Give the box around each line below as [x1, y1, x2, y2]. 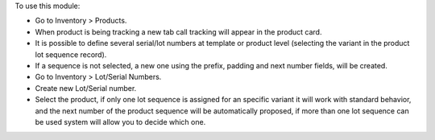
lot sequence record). [35, 49, 107, 60]
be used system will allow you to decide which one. [35, 117, 206, 126]
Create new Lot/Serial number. [35, 83, 137, 93]
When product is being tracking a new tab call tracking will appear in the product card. [35, 27, 322, 36]
